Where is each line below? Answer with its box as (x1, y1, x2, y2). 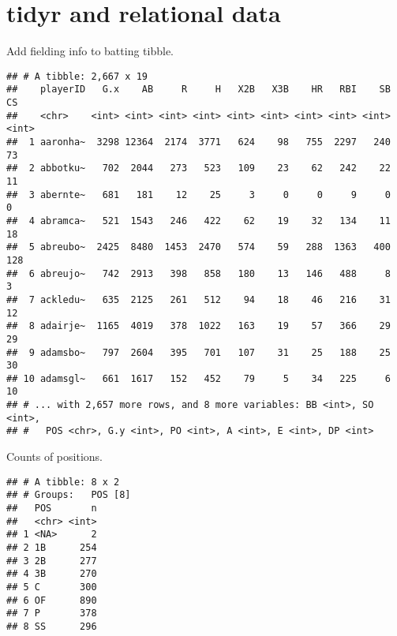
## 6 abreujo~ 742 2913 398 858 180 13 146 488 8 (6, 267, 391, 279)
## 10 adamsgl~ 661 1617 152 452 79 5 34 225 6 (6, 372, 391, 384)
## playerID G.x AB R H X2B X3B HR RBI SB (6, 84, 391, 95)
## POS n (6, 503, 97, 514)
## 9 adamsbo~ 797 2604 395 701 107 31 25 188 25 (6, 346, 391, 358)
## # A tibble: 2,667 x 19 (6, 70, 148, 82)
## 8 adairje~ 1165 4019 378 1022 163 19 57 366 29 (6, 320, 391, 332)
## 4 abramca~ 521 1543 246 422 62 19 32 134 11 (6, 215, 391, 226)
